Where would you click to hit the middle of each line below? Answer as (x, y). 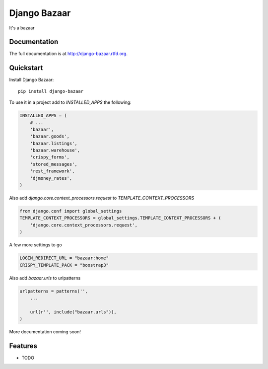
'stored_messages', (54, 164)
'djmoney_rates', (51, 178)
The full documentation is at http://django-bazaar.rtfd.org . (68, 54)
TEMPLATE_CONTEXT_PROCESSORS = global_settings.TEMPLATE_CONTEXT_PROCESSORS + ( (120, 218)
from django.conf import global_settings (71, 211)
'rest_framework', (52, 171)
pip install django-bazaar (51, 91)
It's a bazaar (22, 28)
